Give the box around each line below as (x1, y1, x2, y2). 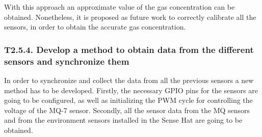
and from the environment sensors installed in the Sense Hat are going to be (4, 115, 243, 125)
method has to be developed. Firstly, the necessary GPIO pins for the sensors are (4, 85, 258, 95)
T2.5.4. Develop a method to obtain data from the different (4, 43, 254, 56)
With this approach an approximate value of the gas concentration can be (4, 2, 235, 12)
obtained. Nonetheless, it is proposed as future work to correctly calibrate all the (4, 11, 256, 22)
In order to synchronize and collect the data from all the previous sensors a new (4, 74, 254, 85)
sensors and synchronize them (4, 54, 129, 67)
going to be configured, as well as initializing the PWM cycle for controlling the (4, 95, 253, 105)
